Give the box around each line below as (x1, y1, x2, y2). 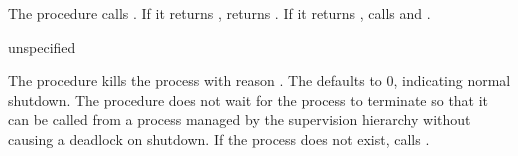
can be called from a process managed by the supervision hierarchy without (8, 109, 471, 130)
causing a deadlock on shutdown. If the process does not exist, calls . (8, 128, 430, 149)
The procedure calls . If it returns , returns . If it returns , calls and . (8, 3, 431, 23)
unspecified (8, 36, 76, 57)
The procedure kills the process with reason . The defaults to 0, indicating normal (8, 70, 511, 91)
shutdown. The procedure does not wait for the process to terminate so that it (8, 89, 489, 110)
